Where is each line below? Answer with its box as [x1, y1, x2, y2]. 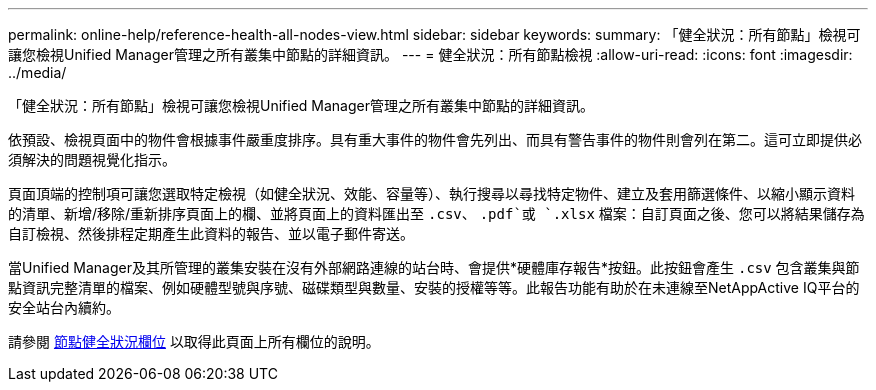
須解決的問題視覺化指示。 [8, 151, 176, 168]
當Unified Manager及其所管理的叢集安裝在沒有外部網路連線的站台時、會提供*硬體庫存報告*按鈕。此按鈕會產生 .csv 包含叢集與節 [8, 259, 860, 276]
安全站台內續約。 [8, 299, 120, 316]
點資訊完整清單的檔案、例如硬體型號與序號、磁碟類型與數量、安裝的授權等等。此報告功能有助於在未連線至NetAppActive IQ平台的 [8, 279, 860, 296]
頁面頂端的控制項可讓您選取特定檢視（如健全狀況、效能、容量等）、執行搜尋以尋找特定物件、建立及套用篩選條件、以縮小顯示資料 [8, 185, 855, 202]
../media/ [8, 64, 67, 81]
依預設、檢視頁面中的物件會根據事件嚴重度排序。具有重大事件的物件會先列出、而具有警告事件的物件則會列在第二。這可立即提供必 [8, 131, 862, 148]
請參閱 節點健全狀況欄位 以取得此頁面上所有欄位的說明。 [8, 333, 380, 350]
